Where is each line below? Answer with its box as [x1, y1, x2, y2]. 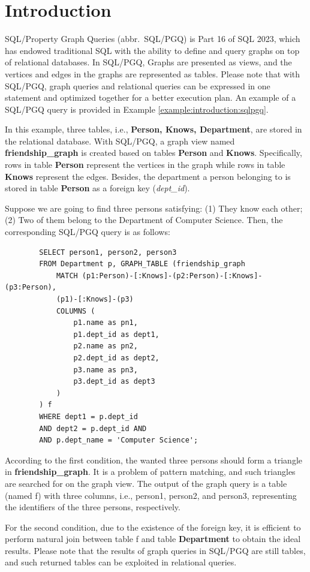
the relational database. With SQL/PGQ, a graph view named [5, 134, 235, 147]
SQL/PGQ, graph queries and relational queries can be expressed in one [5, 79, 270, 92]
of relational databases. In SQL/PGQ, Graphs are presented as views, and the [5, 56, 292, 68]
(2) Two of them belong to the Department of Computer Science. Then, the [5, 213, 283, 226]
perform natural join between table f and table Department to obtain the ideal [5, 532, 301, 545]
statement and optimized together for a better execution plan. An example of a [5, 91, 296, 104]
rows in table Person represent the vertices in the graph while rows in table [5, 158, 285, 171]
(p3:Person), [5, 283, 56, 292]
